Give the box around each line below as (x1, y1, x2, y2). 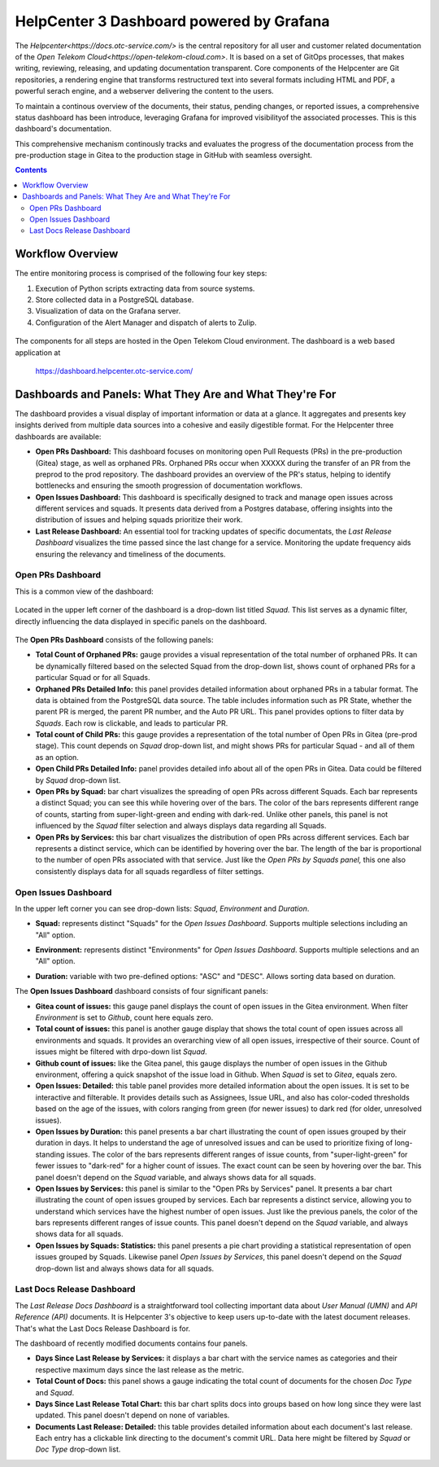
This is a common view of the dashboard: (15, 586, 154, 596)
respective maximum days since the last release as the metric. (35, 1364, 244, 1374)
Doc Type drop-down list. (35, 1444, 121, 1454)
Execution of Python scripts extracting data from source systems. (35, 283, 255, 293)
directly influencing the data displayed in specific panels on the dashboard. (15, 616, 267, 626)
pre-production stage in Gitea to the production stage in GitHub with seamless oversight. (15, 151, 313, 160)
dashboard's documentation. (15, 124, 112, 134)
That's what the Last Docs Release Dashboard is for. (15, 1324, 191, 1333)
